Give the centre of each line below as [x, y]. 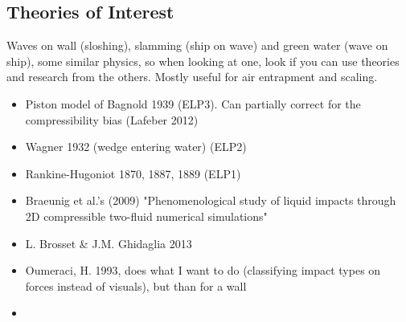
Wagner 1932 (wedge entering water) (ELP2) [136, 147]
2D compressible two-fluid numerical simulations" [146, 216]
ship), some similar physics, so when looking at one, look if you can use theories [203, 61]
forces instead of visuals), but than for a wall [136, 285]
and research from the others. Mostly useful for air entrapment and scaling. [192, 77]
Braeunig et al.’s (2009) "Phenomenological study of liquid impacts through [211, 200]
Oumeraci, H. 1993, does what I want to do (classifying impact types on [203, 270]
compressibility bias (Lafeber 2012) [112, 119]
